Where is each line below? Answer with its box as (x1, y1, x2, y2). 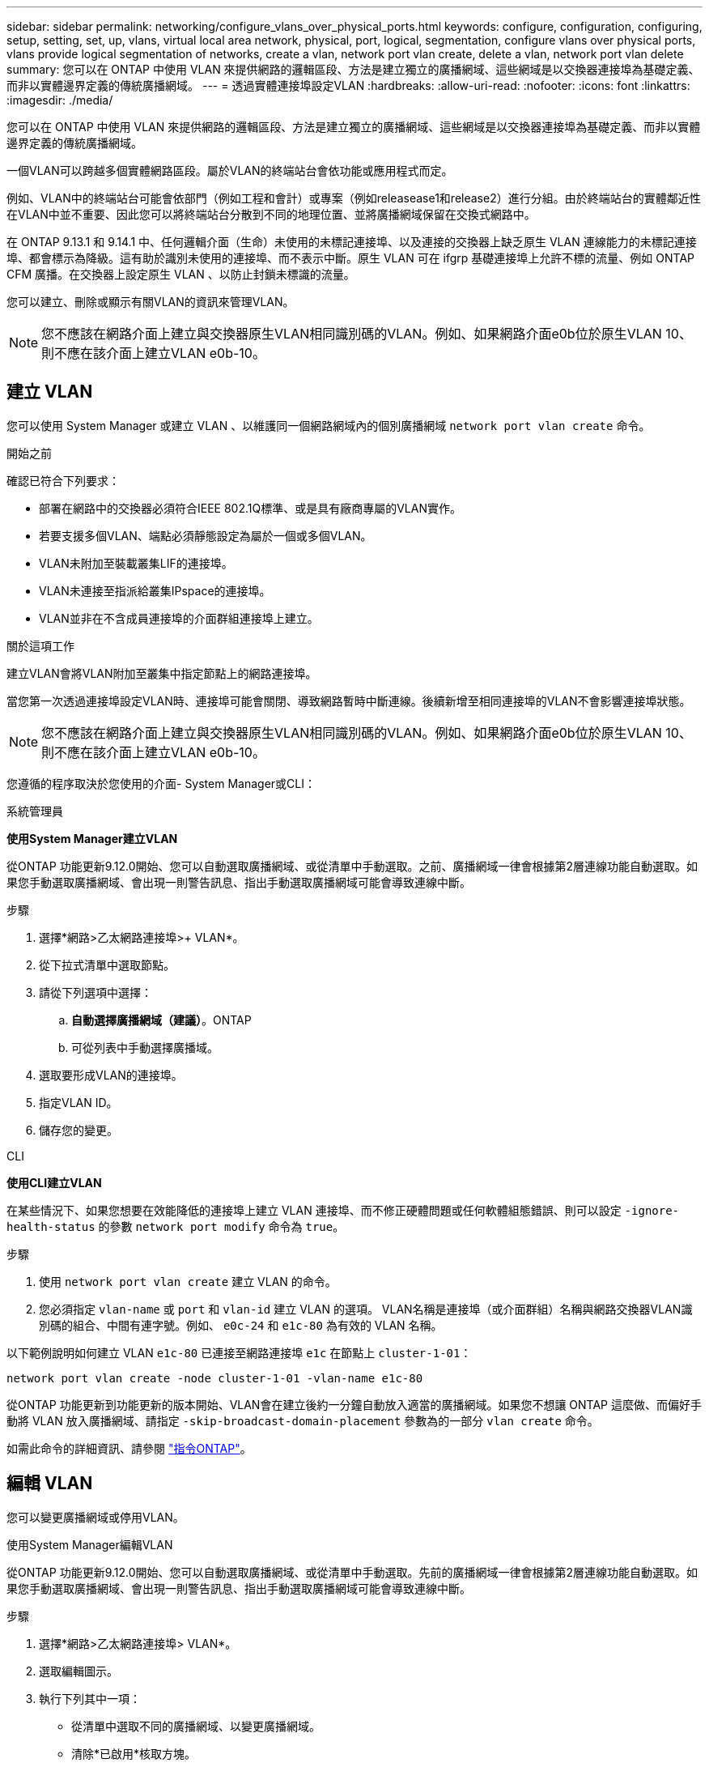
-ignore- (624, 1203, 680, 1217)
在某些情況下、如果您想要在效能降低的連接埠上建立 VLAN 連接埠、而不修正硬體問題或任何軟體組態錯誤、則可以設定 (6, 1203, 622, 1217)
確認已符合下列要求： (6, 473, 120, 488)
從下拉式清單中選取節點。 (39, 957, 175, 972)
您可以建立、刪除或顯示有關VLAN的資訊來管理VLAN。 (6, 295, 295, 309)
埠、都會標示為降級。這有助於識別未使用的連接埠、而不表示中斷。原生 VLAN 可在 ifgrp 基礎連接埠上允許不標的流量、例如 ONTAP (6, 251, 694, 265)
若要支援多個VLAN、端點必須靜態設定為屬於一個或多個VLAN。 (39, 528, 372, 543)
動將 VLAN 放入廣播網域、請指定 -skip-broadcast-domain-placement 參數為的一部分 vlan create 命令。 (6, 1413, 599, 1428)
